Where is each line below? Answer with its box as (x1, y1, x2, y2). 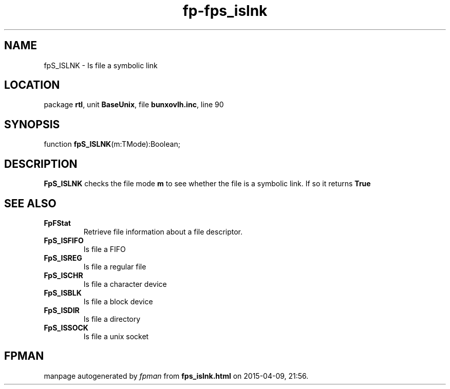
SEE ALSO (4, 197, 57, 210)
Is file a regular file (83, 262, 146, 271)
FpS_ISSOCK (44, 323, 88, 332)
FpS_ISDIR (44, 305, 80, 315)
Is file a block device (83, 297, 153, 306)
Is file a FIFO (83, 244, 126, 254)
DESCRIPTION (4, 157, 78, 170)
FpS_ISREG (44, 253, 82, 262)
